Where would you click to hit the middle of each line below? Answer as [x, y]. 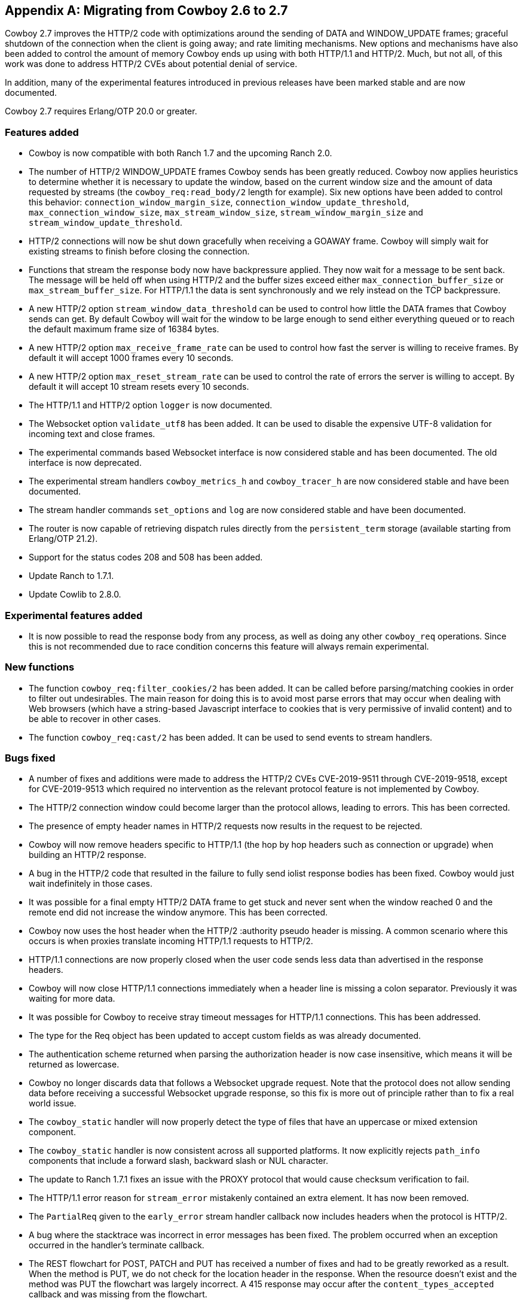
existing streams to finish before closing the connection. [139, 251]
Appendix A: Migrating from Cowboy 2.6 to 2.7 [146, 10]
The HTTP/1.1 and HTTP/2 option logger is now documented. [151, 405]
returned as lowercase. [74, 1065]
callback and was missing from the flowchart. [118, 1294]
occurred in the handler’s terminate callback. [117, 1245]
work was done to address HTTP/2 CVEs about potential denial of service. [151, 64]
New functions [40, 667]
